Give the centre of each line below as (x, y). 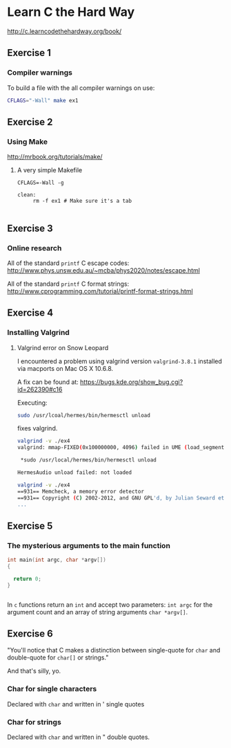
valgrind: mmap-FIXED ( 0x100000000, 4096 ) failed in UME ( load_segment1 (122, 448)
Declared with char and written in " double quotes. (79, 737)
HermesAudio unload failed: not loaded (74, 473)
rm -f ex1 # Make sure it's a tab (82, 201)
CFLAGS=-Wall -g (40, 183)
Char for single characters (52, 689)
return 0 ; (27, 578)
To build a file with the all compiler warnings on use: (81, 88)
